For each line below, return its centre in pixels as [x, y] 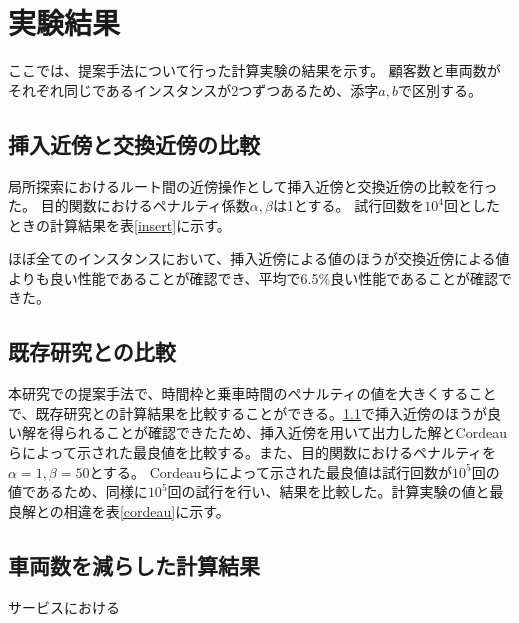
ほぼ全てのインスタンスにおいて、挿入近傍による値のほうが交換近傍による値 [259, 258]
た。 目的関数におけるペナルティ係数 [129, 205]
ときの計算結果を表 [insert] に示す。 [119, 224]
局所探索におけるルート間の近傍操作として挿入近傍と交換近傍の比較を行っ [253, 185]
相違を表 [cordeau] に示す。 [146, 510]
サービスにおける [64, 606]
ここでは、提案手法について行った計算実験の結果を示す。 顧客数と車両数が [254, 70]
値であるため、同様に [78, 491]
